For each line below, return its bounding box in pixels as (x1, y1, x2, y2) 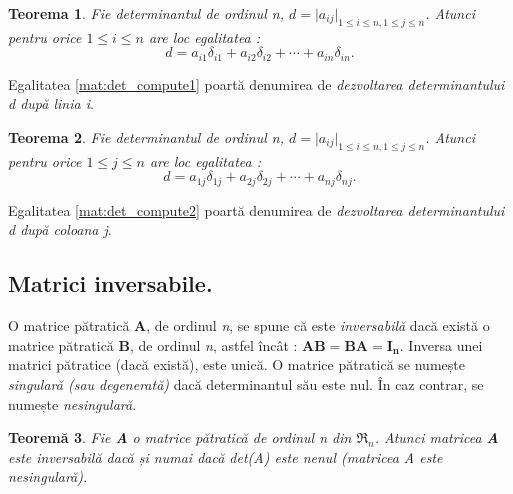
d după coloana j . (8, 219, 112, 240)
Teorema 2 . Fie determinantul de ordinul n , (8, 127, 284, 148)
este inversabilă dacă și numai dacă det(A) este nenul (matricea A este (8, 446, 443, 467)
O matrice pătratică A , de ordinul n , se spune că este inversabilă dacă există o (8, 315, 490, 336)
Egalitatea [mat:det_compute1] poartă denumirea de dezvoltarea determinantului (8, 73, 505, 94)
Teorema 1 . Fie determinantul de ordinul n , (8, 3, 284, 23)
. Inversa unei (399, 334, 483, 355)
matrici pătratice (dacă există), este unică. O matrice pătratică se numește (8, 354, 465, 375)
